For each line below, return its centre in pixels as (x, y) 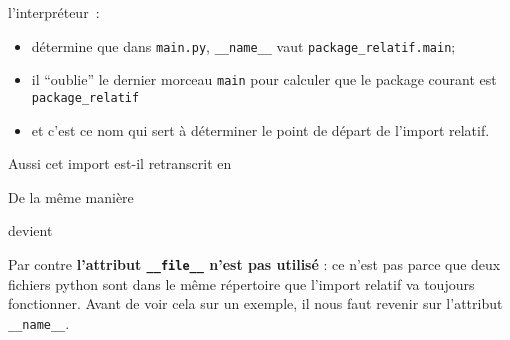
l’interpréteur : (54, 12)
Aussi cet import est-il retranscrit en (120, 163)
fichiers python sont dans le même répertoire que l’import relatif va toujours (241, 283)
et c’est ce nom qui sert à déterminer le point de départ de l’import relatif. (260, 129)
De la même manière (71, 196)
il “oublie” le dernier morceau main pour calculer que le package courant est (264, 79)
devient (30, 230)
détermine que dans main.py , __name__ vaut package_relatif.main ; (243, 45)
